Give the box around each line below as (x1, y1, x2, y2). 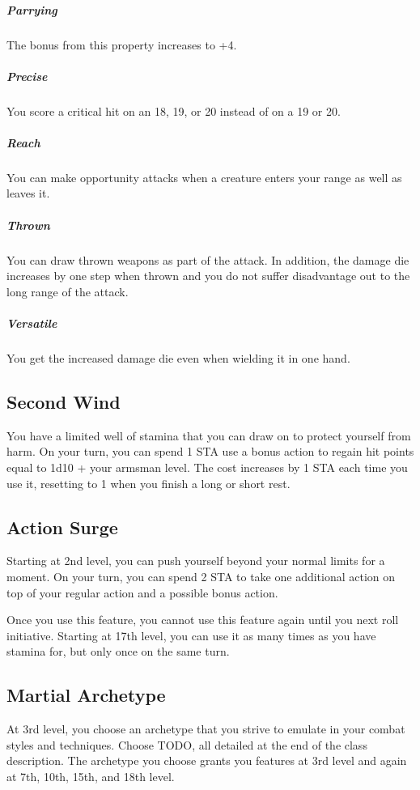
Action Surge (6, 514, 118, 539)
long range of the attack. (6, 282, 129, 299)
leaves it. (6, 185, 50, 202)
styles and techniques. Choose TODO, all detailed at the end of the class (6, 736, 367, 753)
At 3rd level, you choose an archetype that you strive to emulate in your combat (6, 720, 405, 737)
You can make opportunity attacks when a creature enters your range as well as (6, 168, 402, 185)
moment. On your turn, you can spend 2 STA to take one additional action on (6, 567, 396, 584)
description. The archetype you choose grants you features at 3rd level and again (6, 752, 407, 769)
